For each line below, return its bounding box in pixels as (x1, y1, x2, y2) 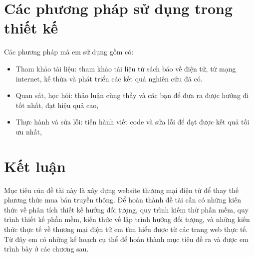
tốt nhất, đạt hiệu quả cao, (15, 99, 99, 110)
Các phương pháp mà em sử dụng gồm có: (4, 46, 134, 57)
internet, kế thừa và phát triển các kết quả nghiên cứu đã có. (15, 73, 203, 83)
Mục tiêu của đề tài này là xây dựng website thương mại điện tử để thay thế (4, 184, 239, 195)
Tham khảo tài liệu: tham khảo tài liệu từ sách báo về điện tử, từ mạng (15, 63, 236, 73)
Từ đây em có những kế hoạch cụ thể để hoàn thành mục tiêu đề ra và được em (4, 233, 249, 244)
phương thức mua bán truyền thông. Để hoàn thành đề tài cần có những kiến (4, 194, 242, 205)
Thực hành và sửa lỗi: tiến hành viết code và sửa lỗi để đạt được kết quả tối (15, 116, 250, 127)
